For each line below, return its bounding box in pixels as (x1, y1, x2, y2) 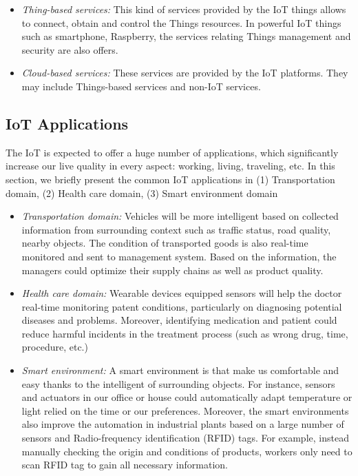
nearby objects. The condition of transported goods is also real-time (21, 236, 308, 250)
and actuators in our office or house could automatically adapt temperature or (21, 390, 352, 404)
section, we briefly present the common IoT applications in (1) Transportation (6, 172, 335, 186)
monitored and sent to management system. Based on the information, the (21, 249, 337, 263)
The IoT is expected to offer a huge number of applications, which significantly (6, 145, 339, 159)
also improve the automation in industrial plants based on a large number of (21, 417, 344, 431)
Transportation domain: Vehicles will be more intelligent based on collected (21, 209, 339, 223)
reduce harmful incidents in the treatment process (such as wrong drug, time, (21, 326, 348, 340)
